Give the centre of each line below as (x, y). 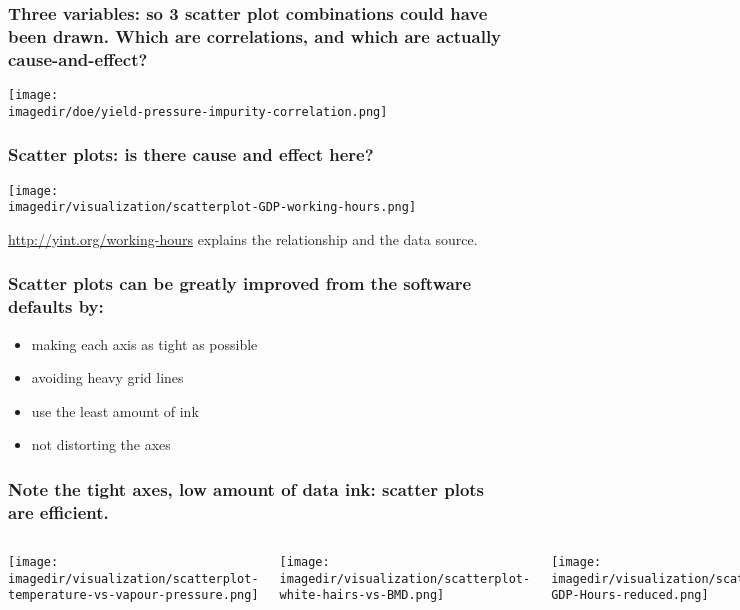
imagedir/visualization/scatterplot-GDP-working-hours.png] (212, 207)
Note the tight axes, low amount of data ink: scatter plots (246, 488)
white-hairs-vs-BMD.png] (362, 595)
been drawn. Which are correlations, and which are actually (255, 35)
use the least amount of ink (115, 410)
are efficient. (58, 511)
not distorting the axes (101, 444)
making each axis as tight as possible (144, 343)
